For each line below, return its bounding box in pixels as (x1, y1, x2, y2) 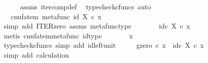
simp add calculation (3, 49, 69, 60)
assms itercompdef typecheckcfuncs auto (20, 1, 151, 11)
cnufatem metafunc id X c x (10, 11, 102, 21)
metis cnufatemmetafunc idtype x (3, 30, 133, 40)
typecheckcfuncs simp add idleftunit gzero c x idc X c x (3, 40, 204, 50)
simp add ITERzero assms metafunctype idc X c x (3, 21, 190, 31)
